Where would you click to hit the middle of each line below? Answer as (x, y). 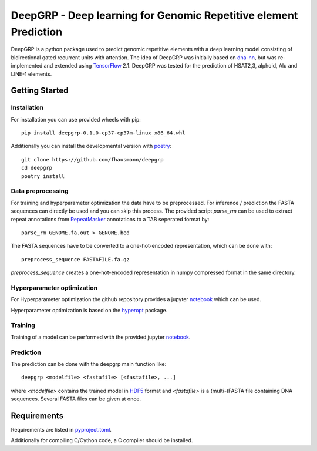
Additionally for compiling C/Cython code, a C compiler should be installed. (102, 440)
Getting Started (40, 91)
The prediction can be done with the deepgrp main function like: (89, 364)
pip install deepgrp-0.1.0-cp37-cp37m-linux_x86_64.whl (103, 133)
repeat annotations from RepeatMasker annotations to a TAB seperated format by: (110, 219)
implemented (27, 66)
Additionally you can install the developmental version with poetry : (91, 146)
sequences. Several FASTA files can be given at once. (76, 399)
